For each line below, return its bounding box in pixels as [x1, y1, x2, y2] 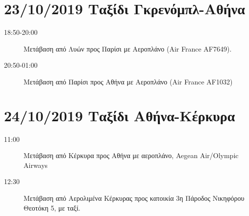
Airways [24, 160, 48, 170]
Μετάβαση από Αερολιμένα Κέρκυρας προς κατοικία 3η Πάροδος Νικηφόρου [24, 193, 245, 203]
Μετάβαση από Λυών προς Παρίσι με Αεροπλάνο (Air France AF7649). [24, 43, 232, 54]
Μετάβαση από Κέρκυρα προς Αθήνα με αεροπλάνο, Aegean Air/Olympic [24, 150, 239, 161]
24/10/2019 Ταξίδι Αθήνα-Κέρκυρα [4, 105, 235, 125]
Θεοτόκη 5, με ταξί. [24, 202, 80, 213]
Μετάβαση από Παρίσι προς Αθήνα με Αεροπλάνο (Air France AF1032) [24, 76, 233, 86]
